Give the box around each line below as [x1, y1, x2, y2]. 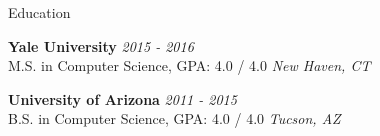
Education [8, 2, 71, 22]
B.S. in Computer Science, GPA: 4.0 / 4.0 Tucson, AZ [8, 108, 341, 129]
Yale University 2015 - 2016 [8, 35, 194, 56]
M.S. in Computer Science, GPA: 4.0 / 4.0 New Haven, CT [8, 55, 371, 76]
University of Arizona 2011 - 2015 [8, 88, 237, 109]
